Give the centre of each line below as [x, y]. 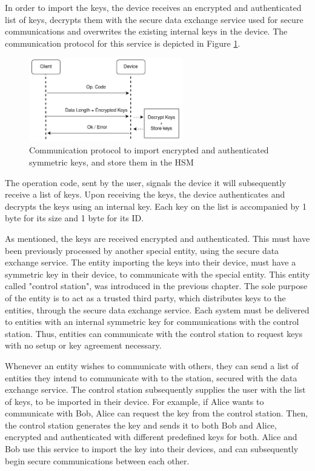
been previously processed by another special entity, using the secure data [142, 250]
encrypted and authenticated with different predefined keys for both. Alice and [151, 437]
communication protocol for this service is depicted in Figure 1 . [123, 43]
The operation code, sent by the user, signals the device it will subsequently [146, 182]
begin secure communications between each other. [97, 460]
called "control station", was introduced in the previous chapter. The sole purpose [156, 286]
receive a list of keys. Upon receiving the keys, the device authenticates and [145, 194]
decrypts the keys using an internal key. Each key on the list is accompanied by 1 [156, 206]
